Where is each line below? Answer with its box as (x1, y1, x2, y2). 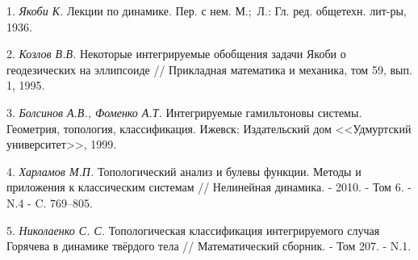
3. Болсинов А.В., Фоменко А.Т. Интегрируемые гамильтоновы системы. (6, 103, 362, 120)
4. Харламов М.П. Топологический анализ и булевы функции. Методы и (6, 162, 362, 179)
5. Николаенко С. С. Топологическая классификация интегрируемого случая (6, 221, 380, 238)
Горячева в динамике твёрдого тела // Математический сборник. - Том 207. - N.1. (6, 237, 412, 254)
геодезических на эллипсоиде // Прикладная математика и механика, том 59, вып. (6, 61, 412, 78)
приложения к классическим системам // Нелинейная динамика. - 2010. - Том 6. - (6, 178, 412, 195)
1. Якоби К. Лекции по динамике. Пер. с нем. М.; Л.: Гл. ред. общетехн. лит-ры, (6, 2, 407, 19)
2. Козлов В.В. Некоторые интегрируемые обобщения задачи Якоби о (6, 45, 346, 62)
